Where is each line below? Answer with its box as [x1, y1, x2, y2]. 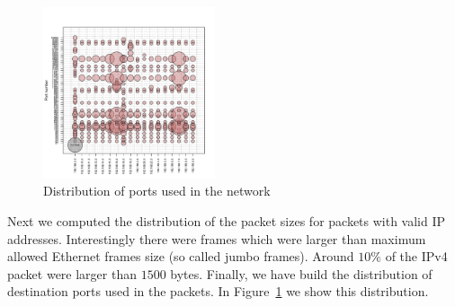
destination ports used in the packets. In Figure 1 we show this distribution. [7, 282, 429, 301]
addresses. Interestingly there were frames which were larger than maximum [7, 229, 426, 248]
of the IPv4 [385, 247, 448, 266]
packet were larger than [7, 264, 137, 283]
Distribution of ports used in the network [43, 181, 271, 200]
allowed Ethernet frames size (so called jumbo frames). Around [7, 247, 354, 266]
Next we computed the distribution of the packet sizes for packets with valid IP [7, 211, 446, 230]
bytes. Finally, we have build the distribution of [170, 264, 433, 283]
